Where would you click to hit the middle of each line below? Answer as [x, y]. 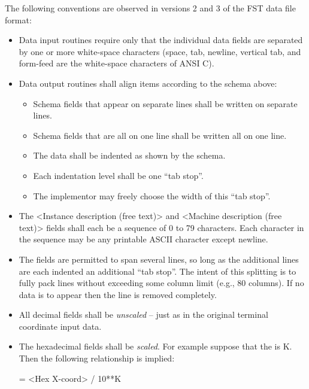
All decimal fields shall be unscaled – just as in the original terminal [143, 314]
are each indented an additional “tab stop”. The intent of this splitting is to [157, 271]
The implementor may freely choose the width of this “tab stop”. [152, 195]
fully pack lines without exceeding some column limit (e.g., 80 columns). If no [161, 283]
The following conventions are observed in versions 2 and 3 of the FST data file [150, 8]
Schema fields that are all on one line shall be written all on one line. [160, 135]
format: [18, 19]
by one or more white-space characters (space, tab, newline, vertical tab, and [160, 51]
